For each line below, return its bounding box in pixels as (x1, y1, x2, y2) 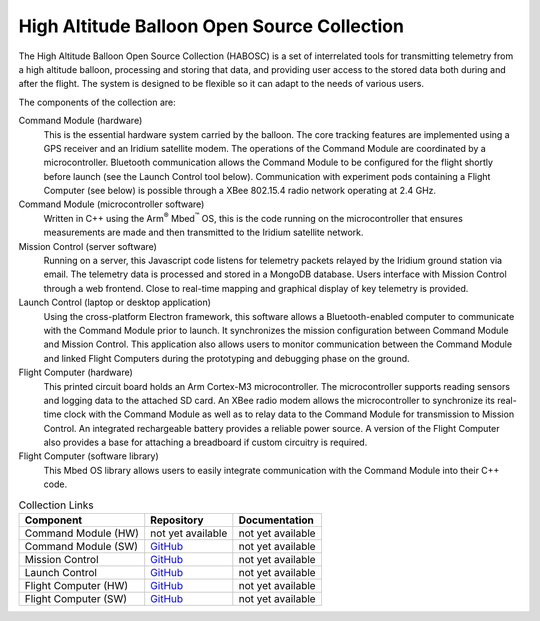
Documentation (238, 513, 314, 527)
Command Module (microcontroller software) (18, 198, 205, 210)
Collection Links (18, 498, 94, 512)
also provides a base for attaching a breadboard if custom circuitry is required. (43, 436, 368, 449)
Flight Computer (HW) (24, 579, 129, 593)
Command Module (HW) (24, 526, 140, 540)
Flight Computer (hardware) (18, 366, 134, 379)
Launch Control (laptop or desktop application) (18, 296, 212, 309)
